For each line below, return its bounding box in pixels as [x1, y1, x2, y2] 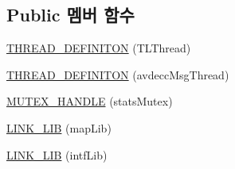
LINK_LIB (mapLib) [6, 119, 112, 136]
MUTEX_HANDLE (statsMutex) [6, 93, 173, 109]
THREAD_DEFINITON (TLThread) [6, 40, 191, 56]
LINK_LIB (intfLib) [6, 146, 108, 163]
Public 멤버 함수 [6, 2, 135, 27]
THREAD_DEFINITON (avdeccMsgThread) [6, 66, 229, 83]
